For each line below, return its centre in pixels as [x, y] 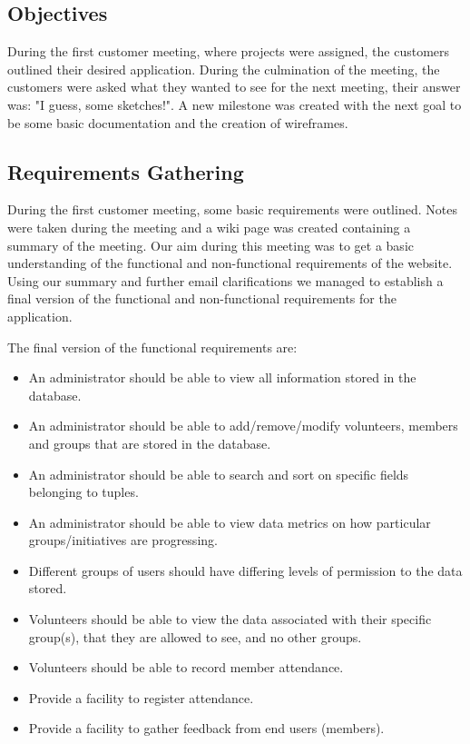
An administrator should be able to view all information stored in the [222, 377]
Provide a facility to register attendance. [141, 697]
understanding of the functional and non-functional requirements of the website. [230, 263]
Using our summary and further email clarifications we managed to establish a [225, 280]
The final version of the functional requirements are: [152, 347]
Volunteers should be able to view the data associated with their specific [230, 619]
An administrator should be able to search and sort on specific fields [219, 474]
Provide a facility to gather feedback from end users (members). [206, 728]
